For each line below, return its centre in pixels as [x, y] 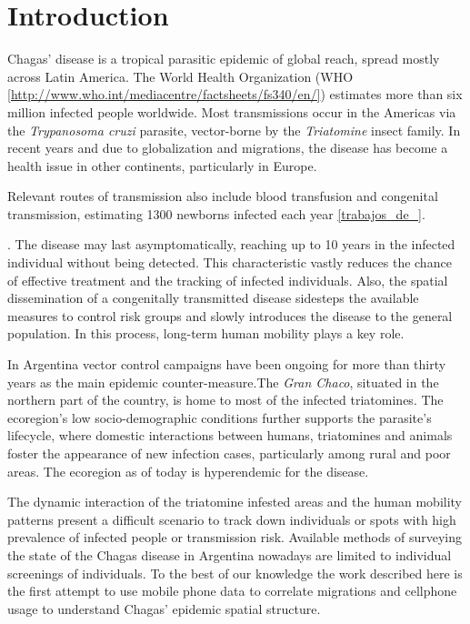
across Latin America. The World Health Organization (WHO [180, 76]
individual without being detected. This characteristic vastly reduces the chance [230, 262]
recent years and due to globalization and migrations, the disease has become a [228, 148]
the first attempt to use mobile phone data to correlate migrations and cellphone [232, 591]
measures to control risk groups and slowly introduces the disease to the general [230, 315]
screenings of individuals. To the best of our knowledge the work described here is [235, 573]
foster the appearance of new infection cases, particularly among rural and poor [229, 453]
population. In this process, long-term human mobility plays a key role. [206, 333]
